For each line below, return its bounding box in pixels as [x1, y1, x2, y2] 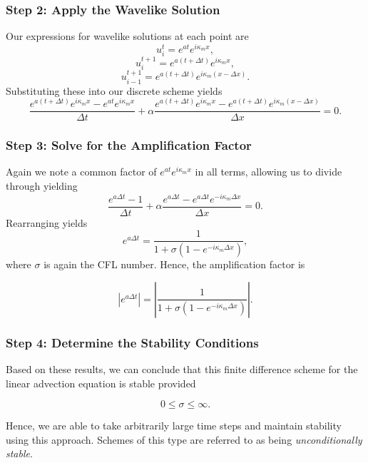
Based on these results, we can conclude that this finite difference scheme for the [6, 362, 358, 377]
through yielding [6, 178, 78, 193]
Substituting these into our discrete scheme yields [6, 83, 223, 98]
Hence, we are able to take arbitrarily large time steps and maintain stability [6, 418, 342, 433]
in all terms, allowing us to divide [195, 164, 342, 179]
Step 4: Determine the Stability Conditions [6, 333, 259, 351]
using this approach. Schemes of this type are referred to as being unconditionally [6, 432, 362, 447]
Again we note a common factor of [6, 164, 157, 179]
